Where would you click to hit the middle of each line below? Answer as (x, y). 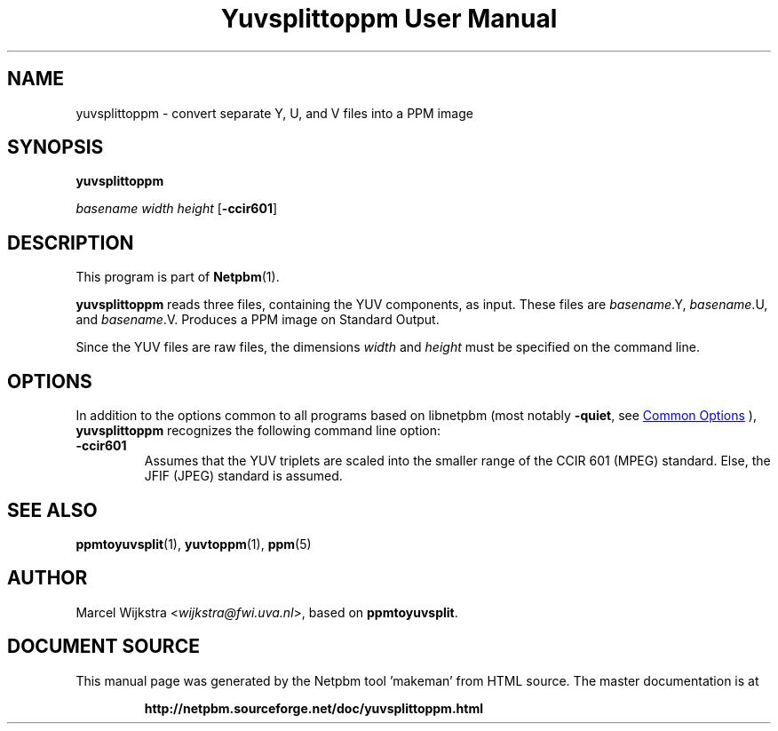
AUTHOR (48, 578)
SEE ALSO (52, 510)
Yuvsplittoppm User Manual (389, 19)
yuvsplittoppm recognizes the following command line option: (258, 431)
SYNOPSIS (56, 147)
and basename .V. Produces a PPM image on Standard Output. (258, 320)
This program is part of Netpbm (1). (178, 277)
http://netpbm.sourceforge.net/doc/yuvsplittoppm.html (314, 708)
